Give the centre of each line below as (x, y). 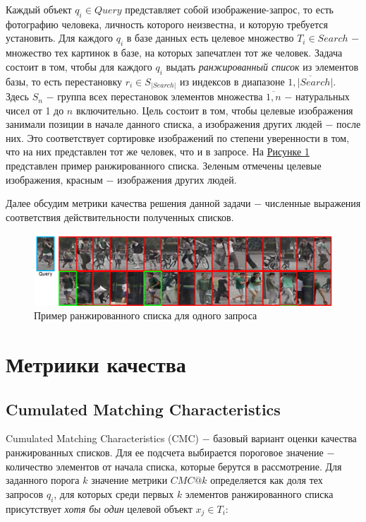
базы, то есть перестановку (64, 81)
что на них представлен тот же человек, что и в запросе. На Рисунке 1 (158, 152)
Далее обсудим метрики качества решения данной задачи (128, 203)
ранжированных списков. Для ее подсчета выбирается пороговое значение (165, 452)
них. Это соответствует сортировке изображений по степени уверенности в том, (178, 137)
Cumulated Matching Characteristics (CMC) (103, 438)
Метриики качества (96, 363)
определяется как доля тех (267, 480)
